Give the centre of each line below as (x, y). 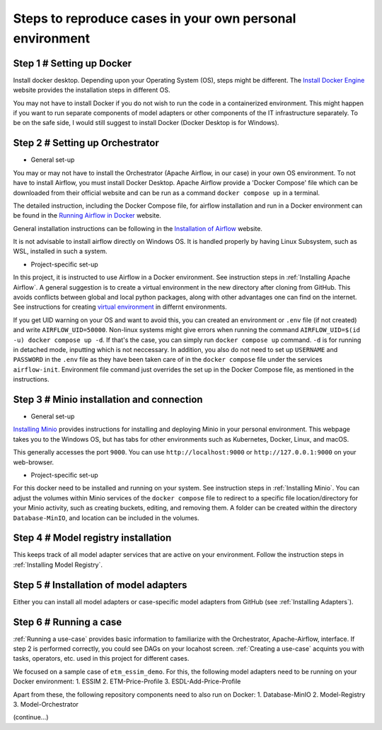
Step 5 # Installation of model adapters (100, 585)
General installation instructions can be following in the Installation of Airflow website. (138, 228)
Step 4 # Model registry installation (92, 538)
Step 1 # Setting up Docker (73, 63)
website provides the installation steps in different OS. (92, 90)
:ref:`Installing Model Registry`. (58, 565)
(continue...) (31, 717)
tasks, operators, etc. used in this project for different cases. (101, 659)
